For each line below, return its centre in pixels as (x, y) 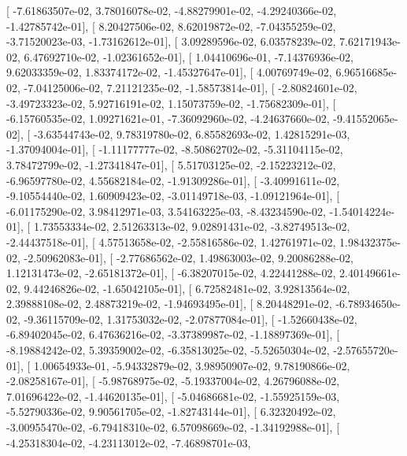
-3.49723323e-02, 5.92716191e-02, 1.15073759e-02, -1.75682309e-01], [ (171, 103)
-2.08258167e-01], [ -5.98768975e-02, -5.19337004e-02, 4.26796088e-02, (173, 381)
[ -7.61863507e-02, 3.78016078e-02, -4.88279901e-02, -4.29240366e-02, (172, 10)
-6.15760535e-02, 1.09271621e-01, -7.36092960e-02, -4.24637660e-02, (168, 119)
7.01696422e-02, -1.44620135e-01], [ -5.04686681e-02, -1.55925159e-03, (173, 396)
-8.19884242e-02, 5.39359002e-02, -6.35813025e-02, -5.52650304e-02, (168, 350)
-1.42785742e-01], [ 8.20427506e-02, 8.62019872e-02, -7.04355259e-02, (171, 26)
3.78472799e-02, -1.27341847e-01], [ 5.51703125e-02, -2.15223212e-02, (171, 164)
